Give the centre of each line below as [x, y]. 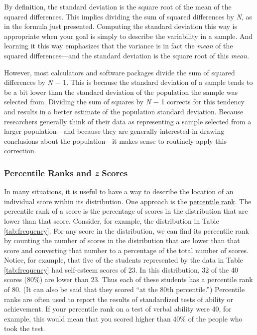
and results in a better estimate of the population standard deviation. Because [124, 111]
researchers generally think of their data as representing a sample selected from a [128, 121]
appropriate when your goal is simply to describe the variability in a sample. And [128, 36]
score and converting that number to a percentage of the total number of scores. [126, 250]
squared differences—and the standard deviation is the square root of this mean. [127, 55]
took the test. [25, 328]
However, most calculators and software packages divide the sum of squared [120, 72]
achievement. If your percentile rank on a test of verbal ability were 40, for [118, 309]
